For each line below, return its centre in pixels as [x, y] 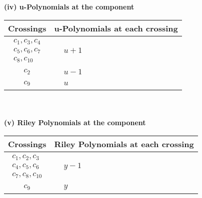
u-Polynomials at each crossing [116, 28]
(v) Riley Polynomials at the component [75, 122]
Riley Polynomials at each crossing [124, 144]
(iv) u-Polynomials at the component [69, 6]
